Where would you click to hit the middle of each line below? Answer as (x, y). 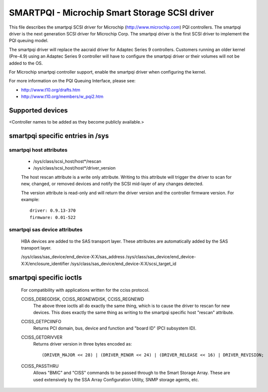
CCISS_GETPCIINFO (41, 321)
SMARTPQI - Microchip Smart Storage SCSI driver (111, 13)
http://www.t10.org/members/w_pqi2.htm (62, 96)
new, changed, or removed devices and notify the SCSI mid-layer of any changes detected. (112, 184)
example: (30, 199)
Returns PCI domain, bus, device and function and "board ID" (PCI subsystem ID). (115, 328)
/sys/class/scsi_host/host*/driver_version (74, 168)
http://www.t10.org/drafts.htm (51, 90)
